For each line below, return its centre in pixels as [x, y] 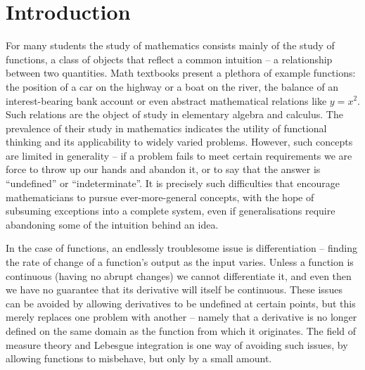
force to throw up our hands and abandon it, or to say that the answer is [163, 169]
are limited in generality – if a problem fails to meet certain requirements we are [179, 155]
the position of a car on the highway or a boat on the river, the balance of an [172, 86]
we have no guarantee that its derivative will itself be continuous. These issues [174, 289]
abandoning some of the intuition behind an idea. [112, 224]
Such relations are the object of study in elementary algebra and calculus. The [174, 114]
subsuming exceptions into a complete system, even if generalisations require [171, 211]
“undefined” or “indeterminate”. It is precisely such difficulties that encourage [173, 183]
